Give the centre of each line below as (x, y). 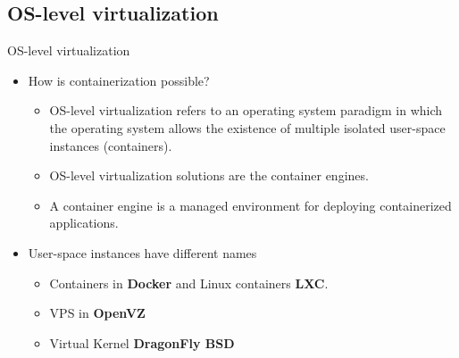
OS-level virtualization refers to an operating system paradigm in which (246, 110)
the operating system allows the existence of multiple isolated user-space (247, 127)
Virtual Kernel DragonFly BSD (142, 342)
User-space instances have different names (142, 252)
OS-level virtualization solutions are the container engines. (209, 175)
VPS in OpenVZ (97, 313)
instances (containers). (111, 145)
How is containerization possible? (119, 80)
